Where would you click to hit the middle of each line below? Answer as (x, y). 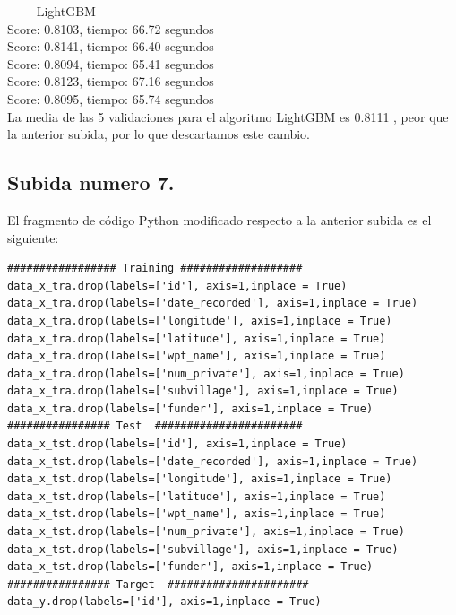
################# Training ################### (155, 269)
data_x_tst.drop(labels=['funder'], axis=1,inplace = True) (190, 567)
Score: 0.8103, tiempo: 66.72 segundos (111, 28)
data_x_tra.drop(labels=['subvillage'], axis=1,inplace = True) (203, 391)
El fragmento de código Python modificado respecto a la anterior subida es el (219, 219)
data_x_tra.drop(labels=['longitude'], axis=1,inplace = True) (200, 320)
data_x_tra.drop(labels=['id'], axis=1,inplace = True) (177, 286)
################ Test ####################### (155, 426)
